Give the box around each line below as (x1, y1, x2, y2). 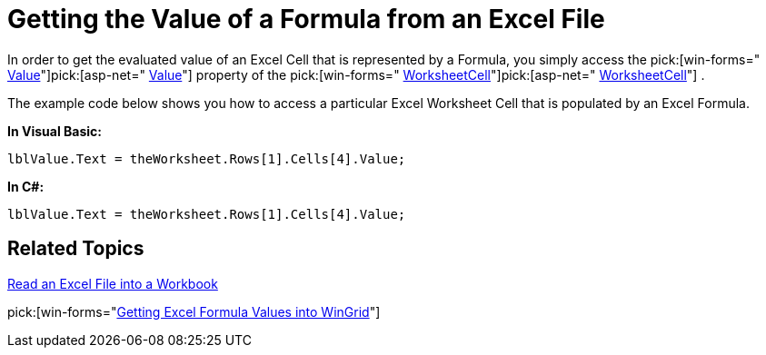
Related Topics (7, 237, 144, 261)
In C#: (7, 178, 45, 194)
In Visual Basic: (7, 123, 102, 139)
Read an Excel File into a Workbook (7, 275, 218, 291)
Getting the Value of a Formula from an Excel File (7, 4, 605, 35)
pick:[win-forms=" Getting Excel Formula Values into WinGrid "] (7, 303, 381, 320)
